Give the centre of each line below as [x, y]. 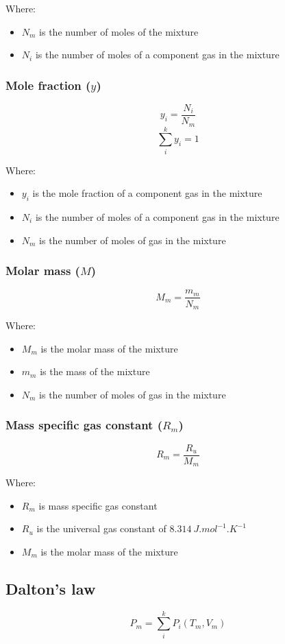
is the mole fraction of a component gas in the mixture [147, 193]
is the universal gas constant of [101, 528]
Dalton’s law [51, 588]
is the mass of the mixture [95, 371]
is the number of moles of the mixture [119, 31]
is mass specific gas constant [98, 505]
